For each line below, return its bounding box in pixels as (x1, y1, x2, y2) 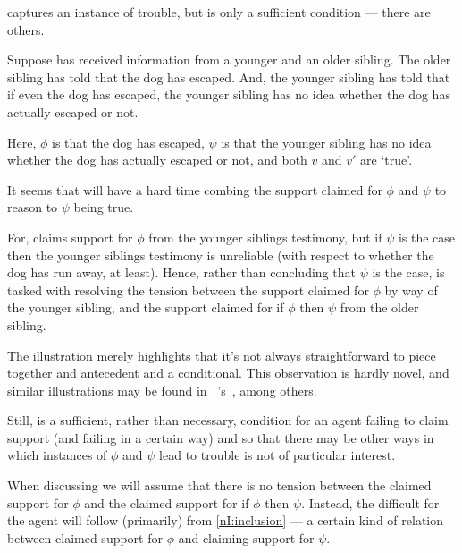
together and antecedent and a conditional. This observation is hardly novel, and (7, 363, 449, 382)
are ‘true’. (360, 150, 413, 169)
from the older (340, 298, 419, 317)
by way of (384, 280, 438, 299)
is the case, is (372, 263, 445, 282)
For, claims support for (7, 227, 133, 246)
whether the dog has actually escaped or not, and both (7, 150, 307, 169)
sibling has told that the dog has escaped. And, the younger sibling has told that (7, 67, 450, 86)
